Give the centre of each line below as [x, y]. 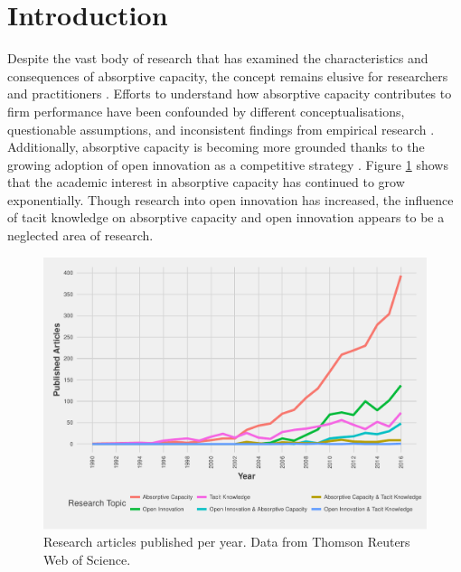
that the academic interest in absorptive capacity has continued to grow [206, 182]
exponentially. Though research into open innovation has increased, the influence [230, 199]
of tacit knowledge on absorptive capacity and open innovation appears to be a [226, 217]
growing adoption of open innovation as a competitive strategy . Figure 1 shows [228, 164]
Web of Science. [87, 559]
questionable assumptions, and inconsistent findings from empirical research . [221, 129]
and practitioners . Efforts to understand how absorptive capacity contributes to [230, 94]
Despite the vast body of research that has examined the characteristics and [218, 58]
